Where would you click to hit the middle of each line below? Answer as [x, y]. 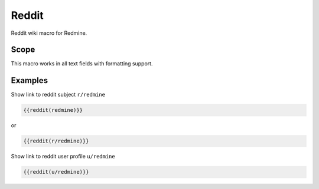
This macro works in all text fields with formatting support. [82, 64]
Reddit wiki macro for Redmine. [49, 33]
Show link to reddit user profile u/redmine [63, 157]
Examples [30, 80]
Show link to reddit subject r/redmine [58, 95]
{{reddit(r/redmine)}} [56, 141]
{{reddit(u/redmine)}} [56, 172]
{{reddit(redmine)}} [53, 110]
